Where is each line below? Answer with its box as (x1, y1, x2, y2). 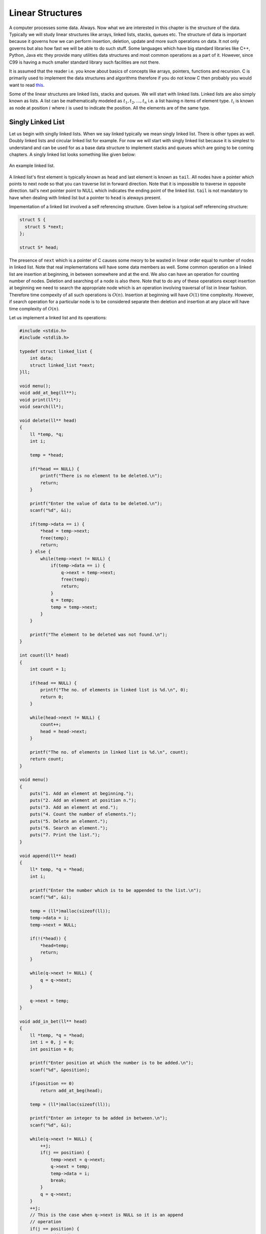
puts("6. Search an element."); (30, 825, 108, 831)
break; (50, 1177, 66, 1183)
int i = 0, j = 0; (30, 1040, 74, 1045)
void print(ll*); (19, 397, 62, 402)
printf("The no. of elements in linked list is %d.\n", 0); (40, 687, 189, 693)
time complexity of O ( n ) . (9, 306, 60, 311)
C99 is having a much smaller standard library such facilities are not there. (9, 59, 160, 65)
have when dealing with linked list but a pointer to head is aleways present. (9, 194, 162, 200)
